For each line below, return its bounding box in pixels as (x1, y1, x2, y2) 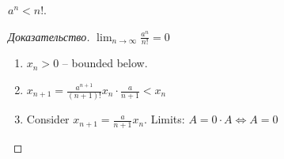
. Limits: (144, 111, 185, 127)
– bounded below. (62, 55, 148, 71)
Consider (26, 111, 70, 127)
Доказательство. (8, 28, 90, 44)
